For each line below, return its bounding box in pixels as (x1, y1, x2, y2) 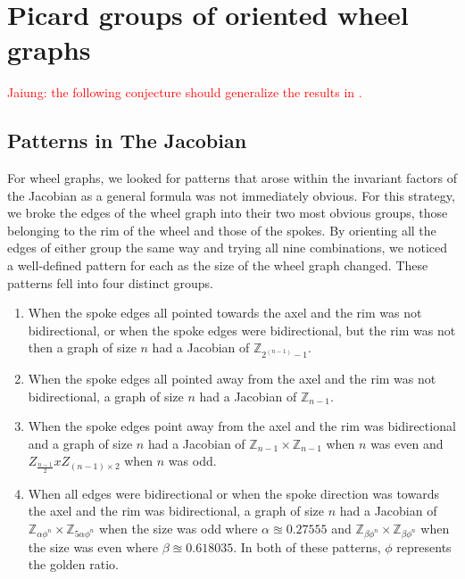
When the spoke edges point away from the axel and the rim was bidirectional (28, 417, 456, 435)
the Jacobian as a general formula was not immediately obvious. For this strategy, (7, 186, 455, 204)
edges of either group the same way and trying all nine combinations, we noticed (7, 238, 448, 257)
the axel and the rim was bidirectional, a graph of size (28, 501, 325, 520)
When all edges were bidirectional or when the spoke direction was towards (28, 484, 439, 502)
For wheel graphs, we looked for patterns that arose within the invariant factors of (7, 169, 458, 187)
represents (396, 537, 452, 556)
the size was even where (28, 537, 158, 556)
